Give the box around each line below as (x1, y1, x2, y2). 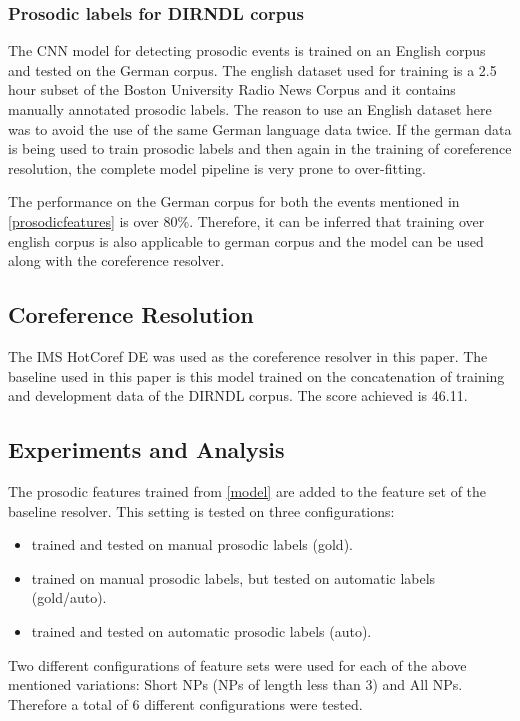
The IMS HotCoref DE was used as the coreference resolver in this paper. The (8, 345, 488, 366)
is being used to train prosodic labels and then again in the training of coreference (8, 138, 512, 159)
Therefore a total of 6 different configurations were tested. (8, 693, 363, 714)
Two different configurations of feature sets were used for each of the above (8, 654, 467, 675)
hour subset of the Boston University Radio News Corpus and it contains (8, 79, 456, 100)
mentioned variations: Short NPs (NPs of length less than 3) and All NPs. (8, 674, 463, 695)
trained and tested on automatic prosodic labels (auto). (31, 620, 372, 641)
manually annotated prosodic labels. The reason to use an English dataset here (8, 99, 492, 119)
